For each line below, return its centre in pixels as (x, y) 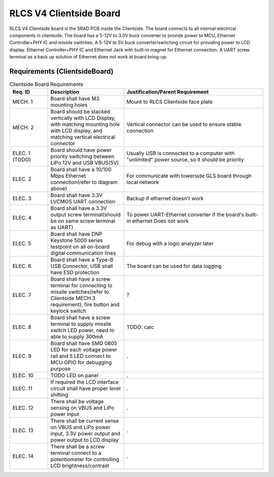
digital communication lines (83, 253)
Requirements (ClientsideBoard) (61, 71)
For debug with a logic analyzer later (170, 244)
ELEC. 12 (23, 408)
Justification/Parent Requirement (168, 92)
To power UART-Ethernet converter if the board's (185, 215)
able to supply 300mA (77, 337)
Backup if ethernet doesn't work (165, 198)
